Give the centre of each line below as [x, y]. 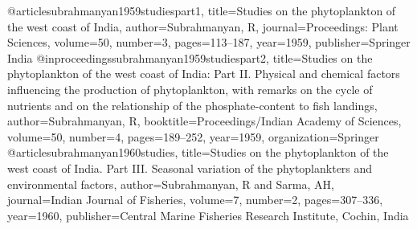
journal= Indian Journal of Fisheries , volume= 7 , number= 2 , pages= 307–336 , [195, 200]
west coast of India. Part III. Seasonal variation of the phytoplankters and [190, 168]
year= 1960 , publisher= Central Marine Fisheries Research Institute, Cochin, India [208, 215]
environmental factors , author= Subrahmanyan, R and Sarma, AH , [171, 184]
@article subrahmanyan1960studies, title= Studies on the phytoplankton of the [198, 152]
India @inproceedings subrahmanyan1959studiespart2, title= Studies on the [190, 57]
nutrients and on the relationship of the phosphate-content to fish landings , [192, 105]
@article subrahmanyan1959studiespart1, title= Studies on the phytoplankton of [202, 10]
